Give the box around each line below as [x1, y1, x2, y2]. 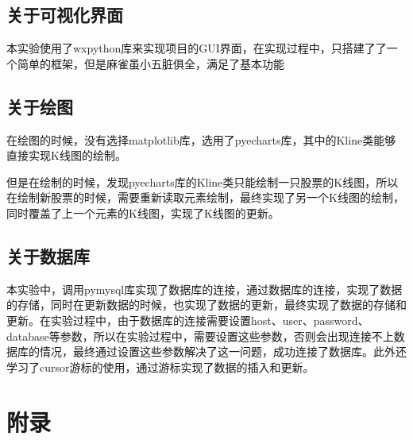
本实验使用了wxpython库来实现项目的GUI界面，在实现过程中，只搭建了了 [6, 40, 387, 56]
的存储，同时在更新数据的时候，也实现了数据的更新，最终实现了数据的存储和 [6, 296, 407, 313]
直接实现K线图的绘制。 [6, 147, 126, 164]
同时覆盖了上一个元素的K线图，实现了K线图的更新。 [6, 204, 280, 221]
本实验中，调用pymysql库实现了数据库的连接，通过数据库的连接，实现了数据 [6, 280, 403, 297]
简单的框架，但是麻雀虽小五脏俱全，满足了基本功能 [17, 55, 284, 71]
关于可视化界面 [6, 2, 123, 27]
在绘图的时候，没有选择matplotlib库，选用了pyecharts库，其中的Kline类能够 [6, 131, 396, 148]
